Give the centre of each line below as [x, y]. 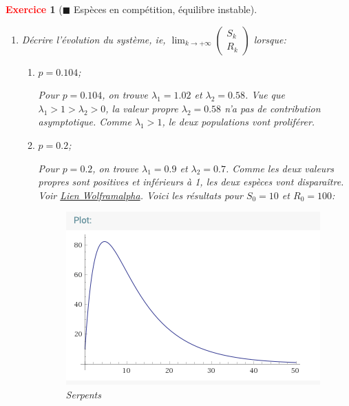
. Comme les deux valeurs [280, 168]
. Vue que [265, 95]
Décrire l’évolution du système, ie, [94, 39]
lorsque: [270, 39]
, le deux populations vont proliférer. [239, 122]
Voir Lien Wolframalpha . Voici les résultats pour [140, 195]
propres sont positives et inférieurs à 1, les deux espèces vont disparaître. [191, 182]
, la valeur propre [142, 108]
